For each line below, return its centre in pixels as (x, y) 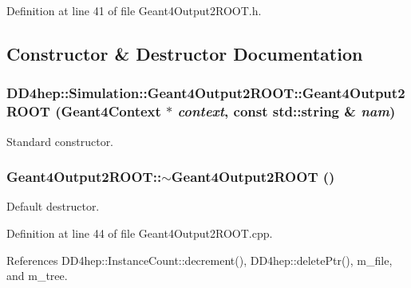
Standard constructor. (60, 141)
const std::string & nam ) (314, 111)
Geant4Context (111, 111)
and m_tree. (37, 276)
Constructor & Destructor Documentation (185, 53)
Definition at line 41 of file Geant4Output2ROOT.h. (134, 10)
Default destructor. (53, 206)
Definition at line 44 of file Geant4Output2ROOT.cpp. (140, 233)
